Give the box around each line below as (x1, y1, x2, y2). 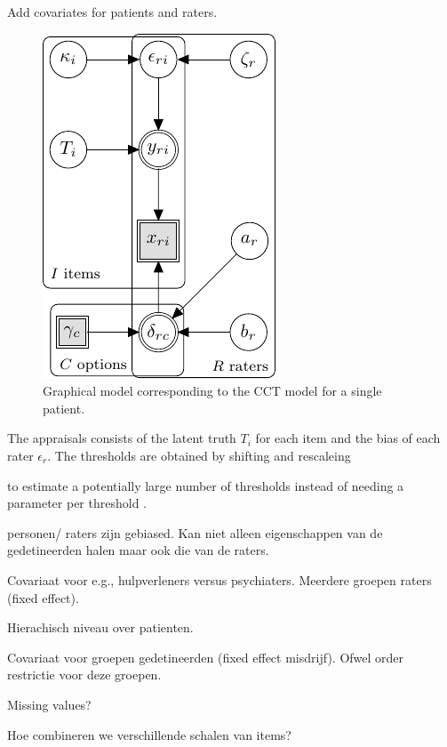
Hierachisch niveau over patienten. (7, 618, 194, 637)
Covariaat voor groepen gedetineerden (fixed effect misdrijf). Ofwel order (7, 647, 404, 666)
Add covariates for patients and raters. (7, 3, 218, 20)
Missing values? (7, 695, 92, 713)
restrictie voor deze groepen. (7, 665, 162, 684)
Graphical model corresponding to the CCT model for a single (43, 382, 382, 400)
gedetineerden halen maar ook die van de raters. (7, 541, 269, 559)
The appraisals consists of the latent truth (7, 429, 236, 447)
